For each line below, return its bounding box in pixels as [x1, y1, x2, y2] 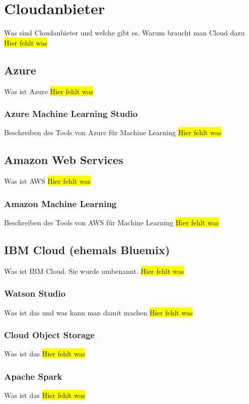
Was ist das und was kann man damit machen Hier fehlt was [4, 307, 193, 317]
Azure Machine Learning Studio [4, 107, 138, 120]
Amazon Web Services [4, 152, 124, 168]
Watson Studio [4, 287, 66, 300]
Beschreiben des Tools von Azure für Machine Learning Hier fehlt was [4, 127, 222, 138]
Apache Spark [4, 370, 62, 382]
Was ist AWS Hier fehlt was [4, 176, 91, 186]
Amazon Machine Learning [4, 197, 117, 210]
